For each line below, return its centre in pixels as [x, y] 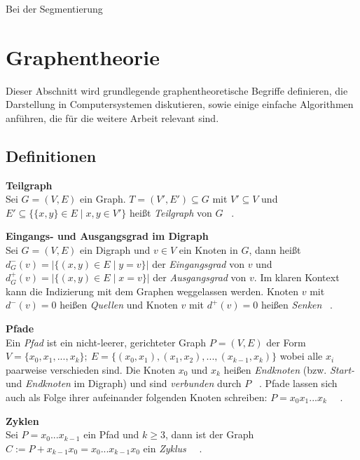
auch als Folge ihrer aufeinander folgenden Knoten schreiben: [137, 397]
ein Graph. [103, 199]
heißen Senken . [297, 305]
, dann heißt [275, 250]
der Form [286, 342]
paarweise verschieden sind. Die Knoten [90, 369]
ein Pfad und [111, 434]
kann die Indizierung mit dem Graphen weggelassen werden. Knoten [152, 291]
